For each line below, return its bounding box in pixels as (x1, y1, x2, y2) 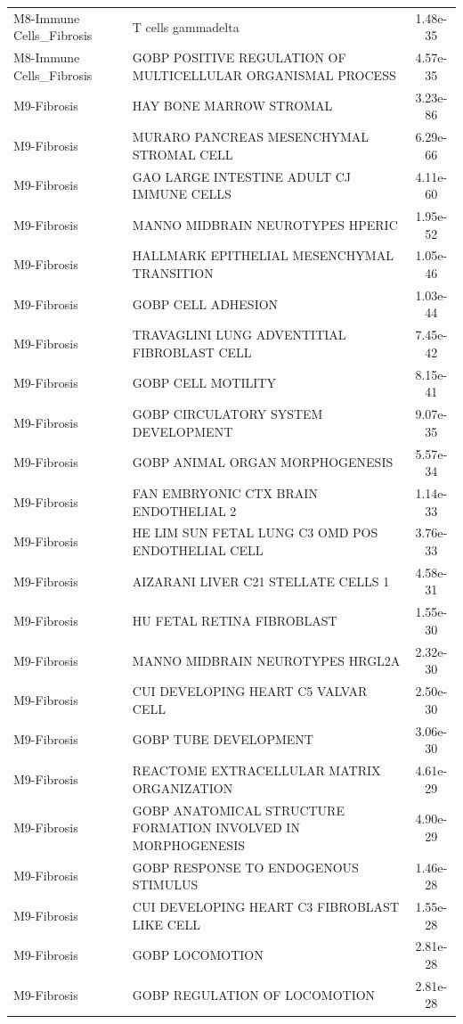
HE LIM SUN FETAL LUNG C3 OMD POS (132, 523, 378, 542)
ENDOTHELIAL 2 (132, 501, 237, 520)
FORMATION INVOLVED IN (132, 818, 300, 837)
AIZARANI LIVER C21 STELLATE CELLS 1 (132, 571, 390, 590)
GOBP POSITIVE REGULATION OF (132, 48, 346, 67)
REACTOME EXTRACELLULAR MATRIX (132, 761, 381, 780)
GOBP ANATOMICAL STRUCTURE (132, 800, 345, 819)
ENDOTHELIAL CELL (132, 541, 264, 560)
